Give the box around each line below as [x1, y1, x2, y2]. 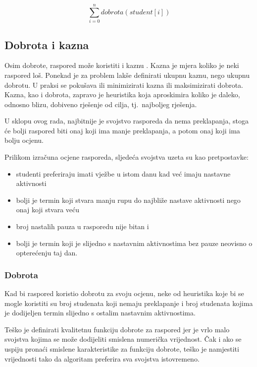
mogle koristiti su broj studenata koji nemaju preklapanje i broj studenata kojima [4, 298, 253, 308]
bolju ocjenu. [4, 135, 44, 145]
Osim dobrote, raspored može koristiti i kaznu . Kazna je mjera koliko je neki [4, 60, 239, 70]
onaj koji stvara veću [16, 204, 80, 215]
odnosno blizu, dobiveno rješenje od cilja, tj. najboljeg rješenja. [4, 99, 197, 109]
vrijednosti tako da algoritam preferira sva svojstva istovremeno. [4, 353, 200, 364]
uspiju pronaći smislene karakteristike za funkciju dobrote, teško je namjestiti [4, 344, 239, 354]
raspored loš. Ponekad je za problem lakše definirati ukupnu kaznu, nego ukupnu [4, 69, 250, 80]
